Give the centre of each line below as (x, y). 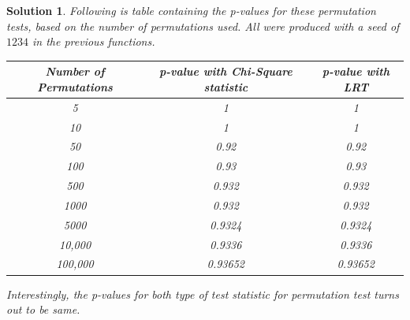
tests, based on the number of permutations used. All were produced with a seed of (203, 26)
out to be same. (43, 309)
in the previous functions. (94, 41)
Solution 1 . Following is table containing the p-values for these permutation (191, 10)
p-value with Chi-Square (225, 71)
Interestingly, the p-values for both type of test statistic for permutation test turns (203, 294)
